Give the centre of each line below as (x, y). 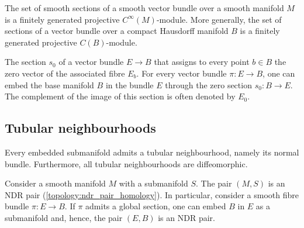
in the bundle (129, 84)
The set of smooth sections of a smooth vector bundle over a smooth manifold (144, 8)
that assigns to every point (202, 62)
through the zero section (208, 84)
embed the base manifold (49, 84)
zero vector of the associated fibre (65, 73)
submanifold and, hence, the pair (64, 217)
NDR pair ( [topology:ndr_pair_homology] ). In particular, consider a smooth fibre (152, 194)
